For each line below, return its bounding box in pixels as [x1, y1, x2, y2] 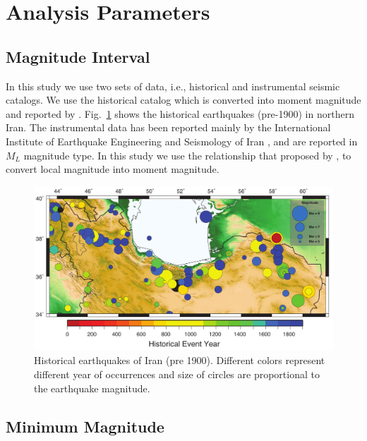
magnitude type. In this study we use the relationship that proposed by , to [23, 147, 351, 162]
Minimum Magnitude [6, 415, 164, 437]
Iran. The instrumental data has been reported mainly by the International [6, 120, 331, 135]
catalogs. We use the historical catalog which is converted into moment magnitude [6, 92, 361, 107]
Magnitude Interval [6, 45, 150, 67]
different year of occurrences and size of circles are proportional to [34, 367, 320, 382]
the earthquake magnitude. [34, 380, 150, 395]
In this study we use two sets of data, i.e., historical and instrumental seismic [6, 78, 340, 93]
